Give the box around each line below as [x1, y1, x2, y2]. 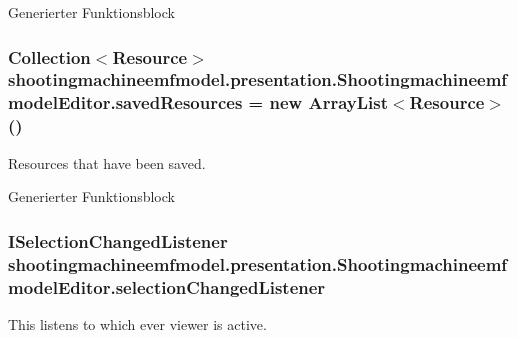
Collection [8, 44, 91, 69]
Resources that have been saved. [8, 152, 206, 173]
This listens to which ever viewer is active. [8, 313, 267, 334]
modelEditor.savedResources [8, 90, 243, 115]
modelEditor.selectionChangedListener [8, 274, 326, 299]
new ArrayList [269, 90, 388, 115]
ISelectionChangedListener [8, 228, 228, 253]
